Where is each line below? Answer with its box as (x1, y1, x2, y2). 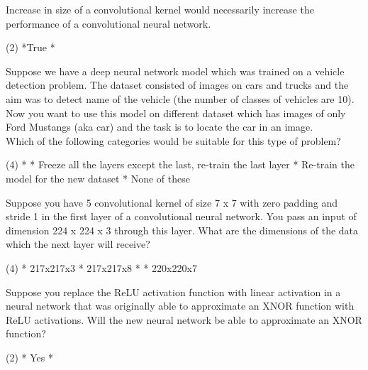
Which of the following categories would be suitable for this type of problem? (6, 133, 341, 148)
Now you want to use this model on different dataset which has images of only (6, 105, 346, 120)
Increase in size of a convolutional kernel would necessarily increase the (6, 2, 314, 16)
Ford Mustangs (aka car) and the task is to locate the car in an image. (6, 119, 313, 134)
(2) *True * (6, 40, 55, 55)
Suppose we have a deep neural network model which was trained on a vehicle (6, 63, 345, 78)
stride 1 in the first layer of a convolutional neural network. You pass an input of (6, 209, 357, 224)
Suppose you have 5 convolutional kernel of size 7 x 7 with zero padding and (6, 195, 338, 210)
